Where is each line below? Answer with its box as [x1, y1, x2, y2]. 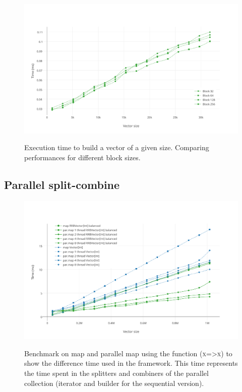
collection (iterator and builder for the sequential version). [24, 377, 204, 388]
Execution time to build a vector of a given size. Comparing [24, 142, 209, 153]
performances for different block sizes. [24, 152, 141, 162]
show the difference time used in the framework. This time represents [24, 358, 238, 368]
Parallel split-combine [4, 176, 120, 192]
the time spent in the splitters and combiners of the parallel [24, 368, 209, 378]
